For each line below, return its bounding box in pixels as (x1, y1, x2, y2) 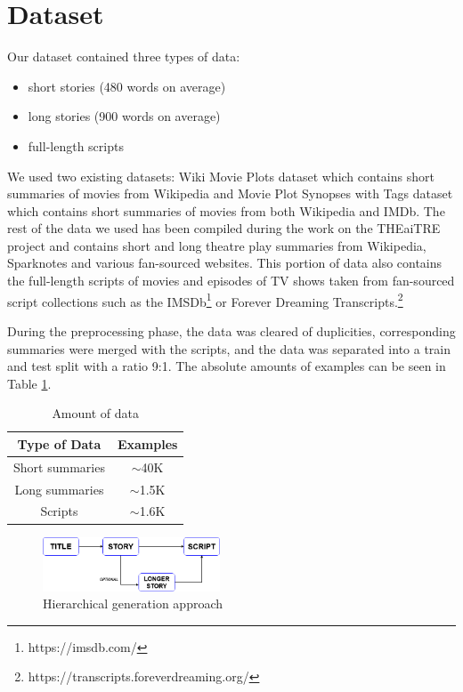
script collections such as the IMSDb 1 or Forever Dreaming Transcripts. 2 (7, 289, 403, 310)
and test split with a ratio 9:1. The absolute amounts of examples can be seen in (7, 357, 446, 375)
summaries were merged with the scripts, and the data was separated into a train (7, 339, 451, 358)
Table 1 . (7, 374, 52, 392)
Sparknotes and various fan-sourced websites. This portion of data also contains (7, 253, 443, 272)
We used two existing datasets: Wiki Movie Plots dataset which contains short (7, 166, 435, 185)
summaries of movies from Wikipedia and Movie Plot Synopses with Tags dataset (7, 184, 453, 203)
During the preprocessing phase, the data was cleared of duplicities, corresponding (7, 321, 456, 340)
